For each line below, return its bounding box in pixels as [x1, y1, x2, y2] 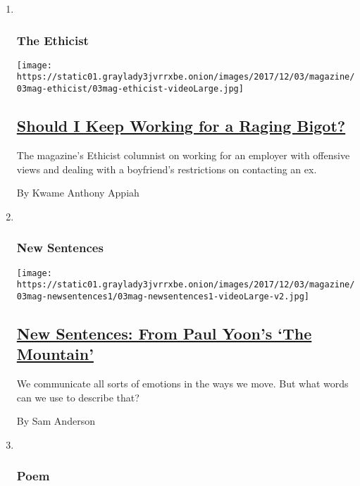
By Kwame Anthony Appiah [16, 185, 139, 200]
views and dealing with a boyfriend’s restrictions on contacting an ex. [16, 161, 317, 176]
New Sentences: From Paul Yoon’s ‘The [16, 322, 312, 344]
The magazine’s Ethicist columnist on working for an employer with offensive [16, 147, 350, 162]
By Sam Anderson [16, 413, 95, 428]
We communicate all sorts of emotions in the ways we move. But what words [16, 376, 349, 391]
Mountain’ [16, 343, 94, 365]
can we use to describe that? [16, 390, 139, 404]
